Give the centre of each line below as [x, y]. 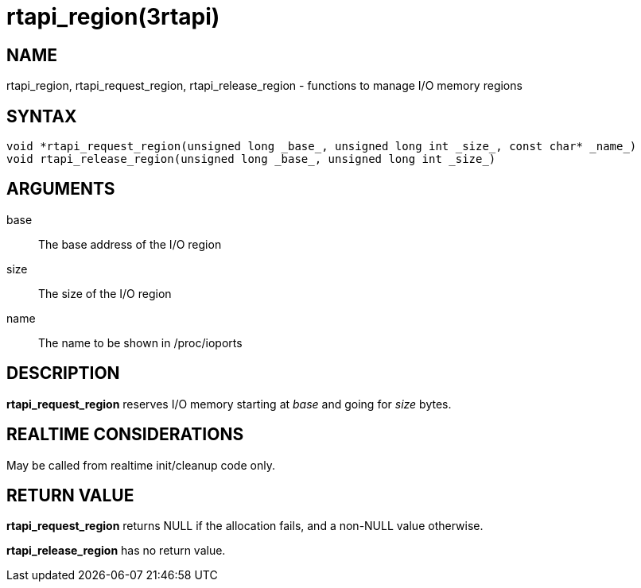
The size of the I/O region [105, 293]
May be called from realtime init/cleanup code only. [141, 465]
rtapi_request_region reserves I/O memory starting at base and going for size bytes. [229, 404]
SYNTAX [42, 116]
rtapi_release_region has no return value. [116, 551]
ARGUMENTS [61, 189]
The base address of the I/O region [130, 244]
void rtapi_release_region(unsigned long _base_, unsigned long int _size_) [251, 159]
